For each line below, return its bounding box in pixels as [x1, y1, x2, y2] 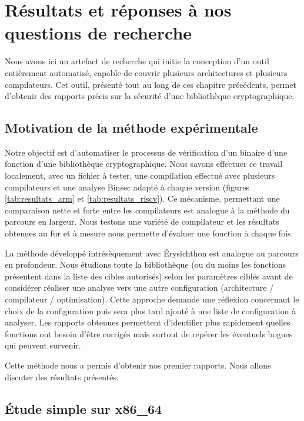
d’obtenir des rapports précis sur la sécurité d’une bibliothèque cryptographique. [5, 90, 295, 102]
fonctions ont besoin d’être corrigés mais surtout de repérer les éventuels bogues [5, 327, 293, 340]
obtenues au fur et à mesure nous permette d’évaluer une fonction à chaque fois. [5, 227, 293, 239]
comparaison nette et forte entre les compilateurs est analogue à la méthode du [5, 203, 290, 216]
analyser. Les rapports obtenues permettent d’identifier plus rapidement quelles [5, 316, 290, 328]
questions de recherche [5, 21, 192, 45]
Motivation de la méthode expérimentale [5, 119, 258, 137]
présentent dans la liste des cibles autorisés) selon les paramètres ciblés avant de [5, 269, 293, 282]
